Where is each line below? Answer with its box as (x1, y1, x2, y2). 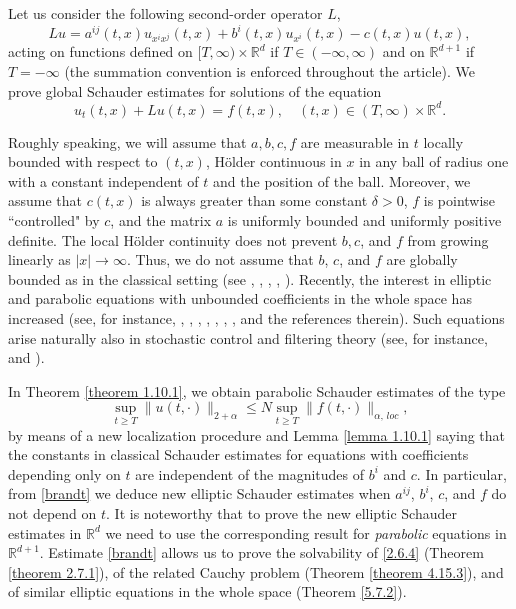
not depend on (8, 502, 97, 523)
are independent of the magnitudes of (135, 463, 365, 484)
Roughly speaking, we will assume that (8, 131, 247, 152)
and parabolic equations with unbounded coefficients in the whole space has (8, 288, 472, 309)
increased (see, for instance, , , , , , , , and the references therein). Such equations (8, 307, 505, 328)
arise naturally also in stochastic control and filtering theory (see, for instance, (8, 327, 488, 348)
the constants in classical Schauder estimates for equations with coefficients (8, 444, 469, 465)
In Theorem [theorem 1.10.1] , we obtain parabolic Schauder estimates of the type (8, 380, 506, 401)
